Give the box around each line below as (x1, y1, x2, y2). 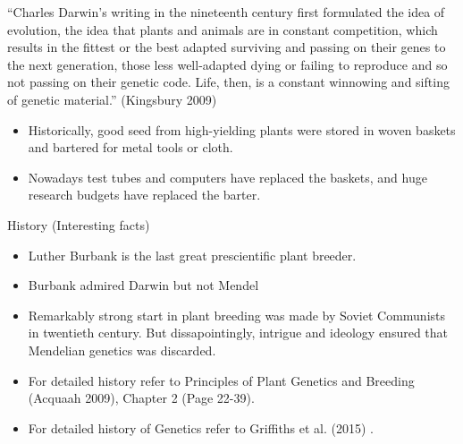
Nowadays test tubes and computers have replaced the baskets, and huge (28, 167, 427, 186)
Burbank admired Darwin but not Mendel (28, 276, 259, 295)
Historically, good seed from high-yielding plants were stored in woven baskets (28, 120, 456, 139)
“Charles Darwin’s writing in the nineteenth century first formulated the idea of (7, 3, 445, 21)
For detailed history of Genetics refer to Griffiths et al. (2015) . (28, 418, 374, 437)
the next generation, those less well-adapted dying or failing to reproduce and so (7, 55, 448, 73)
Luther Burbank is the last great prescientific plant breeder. (28, 245, 357, 264)
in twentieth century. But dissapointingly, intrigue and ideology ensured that (28, 323, 449, 342)
